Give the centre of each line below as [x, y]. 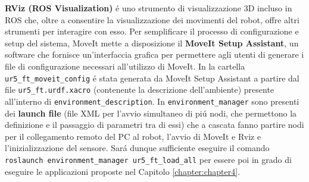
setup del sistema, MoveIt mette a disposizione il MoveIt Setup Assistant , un [152, 43]
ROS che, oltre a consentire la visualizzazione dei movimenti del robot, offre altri [152, 19]
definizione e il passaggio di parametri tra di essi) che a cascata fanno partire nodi [154, 125]
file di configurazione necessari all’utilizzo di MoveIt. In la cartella [125, 66]
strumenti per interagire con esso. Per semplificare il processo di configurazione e [152, 31]
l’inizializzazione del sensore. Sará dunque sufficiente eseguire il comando [137, 148]
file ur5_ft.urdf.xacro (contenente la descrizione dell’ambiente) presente [140, 90]
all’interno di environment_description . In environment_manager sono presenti [152, 101]
